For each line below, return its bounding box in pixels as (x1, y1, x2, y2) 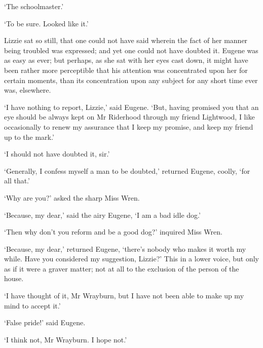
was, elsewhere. (4, 85, 51, 95)
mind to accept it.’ (4, 300, 61, 311)
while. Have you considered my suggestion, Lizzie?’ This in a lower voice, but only (4, 253, 259, 264)
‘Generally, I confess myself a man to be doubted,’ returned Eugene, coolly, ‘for (4, 165, 250, 176)
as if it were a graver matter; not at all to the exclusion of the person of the (4, 263, 239, 274)
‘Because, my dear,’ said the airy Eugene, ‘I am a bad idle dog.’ (4, 209, 201, 220)
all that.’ (4, 175, 30, 186)
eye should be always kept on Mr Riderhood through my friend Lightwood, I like (4, 111, 255, 122)
